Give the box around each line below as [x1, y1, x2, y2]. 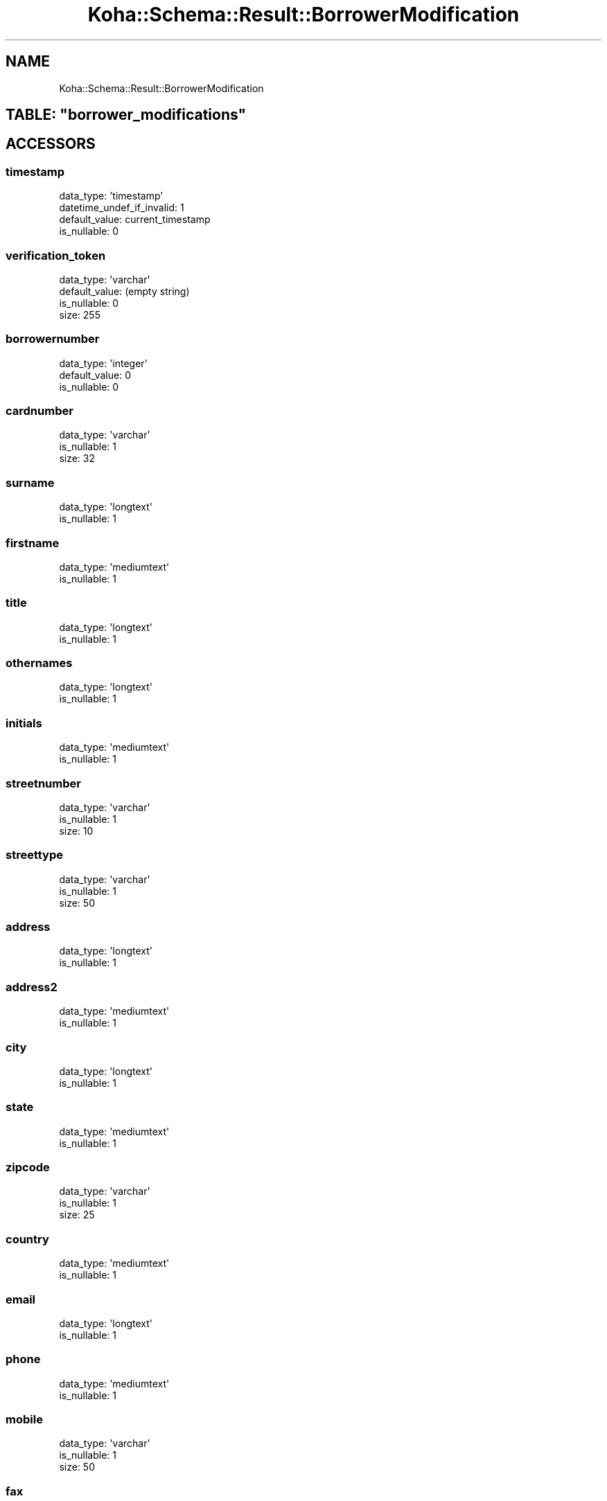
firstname [6, 535, 60, 550]
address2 [6, 979, 58, 994]
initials [6, 716, 42, 730]
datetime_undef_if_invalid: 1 [59, 202, 184, 214]
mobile [6, 1412, 43, 1427]
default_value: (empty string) [59, 285, 190, 297]
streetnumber [6, 776, 81, 790]
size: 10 [59, 824, 94, 837]
